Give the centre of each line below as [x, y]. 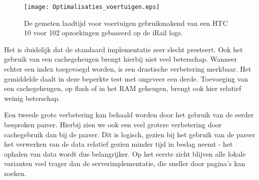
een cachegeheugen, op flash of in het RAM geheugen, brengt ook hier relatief [123, 88]
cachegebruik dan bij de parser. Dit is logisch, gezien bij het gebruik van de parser [130, 134]
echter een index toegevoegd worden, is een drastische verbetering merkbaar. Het [128, 69]
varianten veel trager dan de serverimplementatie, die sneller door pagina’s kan [125, 163]
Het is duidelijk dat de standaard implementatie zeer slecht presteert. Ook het [124, 49]
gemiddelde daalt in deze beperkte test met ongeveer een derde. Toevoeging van [126, 78]
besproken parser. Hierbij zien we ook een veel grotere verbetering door [113, 124]
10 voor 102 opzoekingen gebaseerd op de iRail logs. [104, 33]
